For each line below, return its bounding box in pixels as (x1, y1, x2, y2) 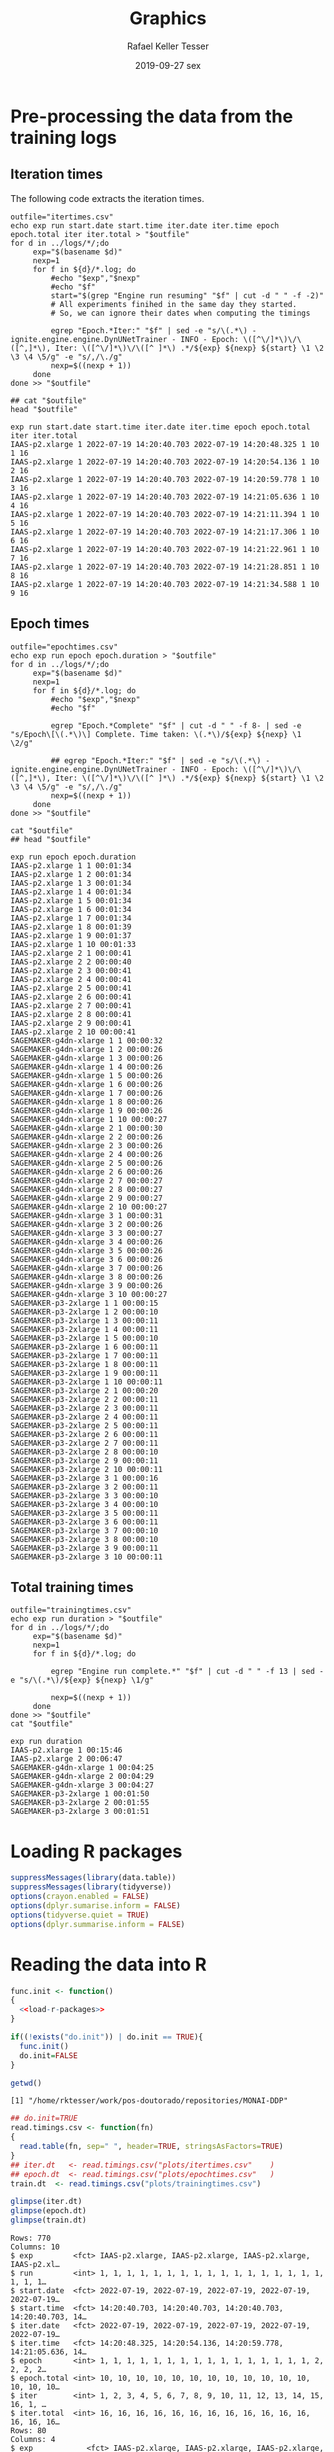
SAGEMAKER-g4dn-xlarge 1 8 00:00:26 (10, 1097, 163, 1107)
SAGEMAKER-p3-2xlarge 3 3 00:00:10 (10, 1490, 159, 1501)
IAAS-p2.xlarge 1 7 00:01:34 (10, 913, 132, 923)
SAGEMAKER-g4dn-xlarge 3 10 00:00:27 (10, 1289, 168, 1299)
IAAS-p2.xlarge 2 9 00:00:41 (10, 1018, 132, 1028)
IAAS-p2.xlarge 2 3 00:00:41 (10, 965, 132, 976)
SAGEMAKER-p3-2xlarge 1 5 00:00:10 (10, 1333, 159, 1343)
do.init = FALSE (19, 2050, 78, 2061)
